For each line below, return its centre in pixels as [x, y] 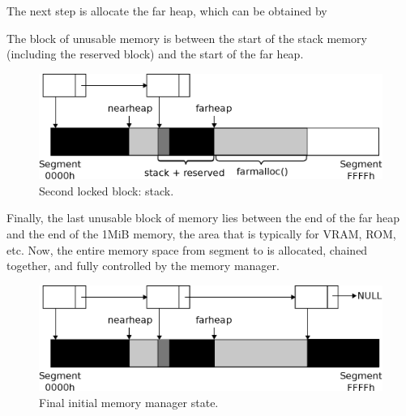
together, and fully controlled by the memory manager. [143, 266]
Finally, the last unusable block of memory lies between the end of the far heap [203, 218]
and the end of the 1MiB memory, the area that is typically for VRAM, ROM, [201, 233]
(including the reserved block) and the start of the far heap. [155, 54]
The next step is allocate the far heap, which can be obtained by [167, 11]
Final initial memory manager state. [129, 402]
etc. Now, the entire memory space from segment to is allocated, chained [187, 249]
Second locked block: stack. [107, 190]
